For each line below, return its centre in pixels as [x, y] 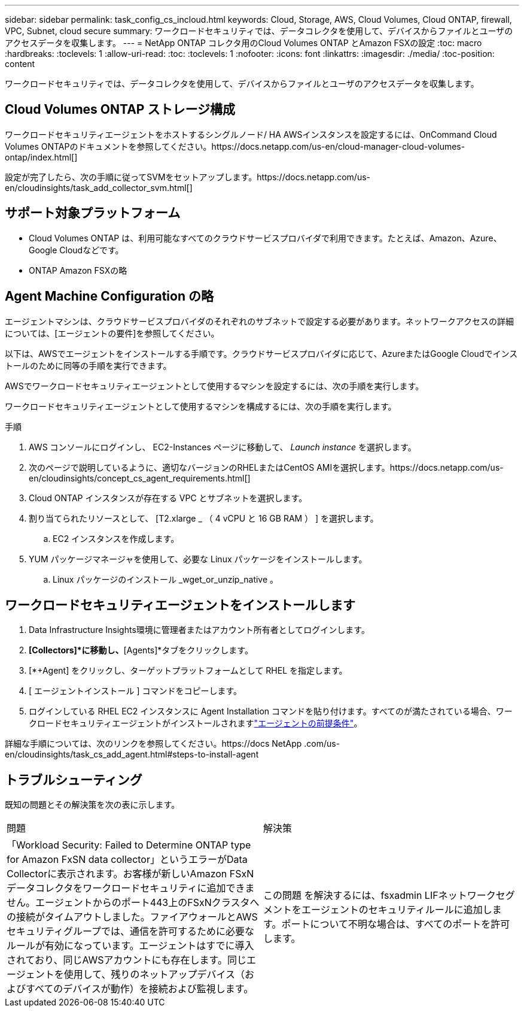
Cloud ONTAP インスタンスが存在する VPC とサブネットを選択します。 [168, 498]
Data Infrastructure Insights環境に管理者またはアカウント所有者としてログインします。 [199, 630]
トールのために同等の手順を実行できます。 [88, 365]
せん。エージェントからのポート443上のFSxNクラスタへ [133, 903]
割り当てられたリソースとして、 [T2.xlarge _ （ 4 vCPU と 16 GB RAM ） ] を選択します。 [204, 518]
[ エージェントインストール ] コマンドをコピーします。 [135, 691]
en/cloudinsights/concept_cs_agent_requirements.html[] [140, 478]
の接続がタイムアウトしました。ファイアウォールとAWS [132, 917]
